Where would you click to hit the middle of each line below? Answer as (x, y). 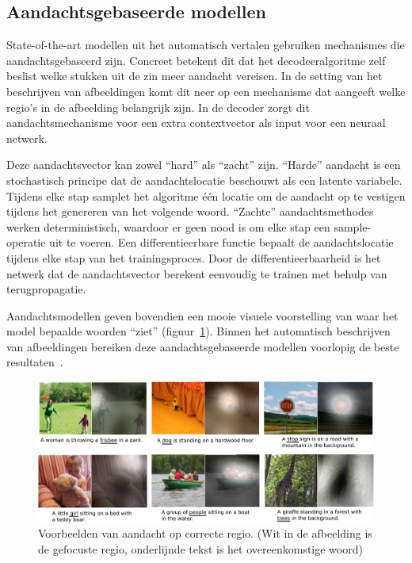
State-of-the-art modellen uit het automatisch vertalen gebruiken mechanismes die (206, 45)
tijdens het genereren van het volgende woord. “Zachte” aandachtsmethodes (190, 211)
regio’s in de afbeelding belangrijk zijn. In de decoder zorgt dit (158, 107)
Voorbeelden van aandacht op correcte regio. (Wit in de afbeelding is (205, 533)
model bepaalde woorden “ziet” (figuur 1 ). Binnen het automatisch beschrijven (198, 331)
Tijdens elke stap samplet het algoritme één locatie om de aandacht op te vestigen (206, 195)
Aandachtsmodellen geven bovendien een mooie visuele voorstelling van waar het (202, 315)
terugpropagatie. (46, 289)
